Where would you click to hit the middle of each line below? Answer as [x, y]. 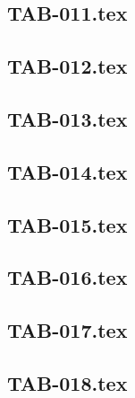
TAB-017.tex [67, 330]
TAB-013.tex [67, 118]
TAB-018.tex [67, 382]
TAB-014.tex [67, 171]
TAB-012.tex [67, 66]
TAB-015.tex [67, 224]
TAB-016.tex [67, 277]
